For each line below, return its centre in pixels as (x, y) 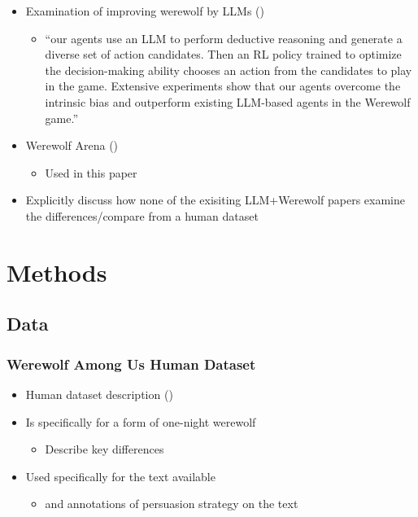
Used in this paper (91, 172)
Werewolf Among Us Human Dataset (131, 364)
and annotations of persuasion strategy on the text (172, 504)
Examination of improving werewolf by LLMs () (145, 11)
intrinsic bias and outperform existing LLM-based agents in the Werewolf (228, 101)
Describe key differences (104, 449)
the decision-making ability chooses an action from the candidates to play (229, 70)
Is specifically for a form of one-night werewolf (141, 421)
